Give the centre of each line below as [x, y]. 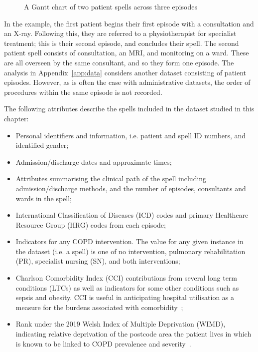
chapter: [16, 118]
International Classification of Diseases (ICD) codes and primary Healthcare [132, 215]
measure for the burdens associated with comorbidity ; [99, 307]
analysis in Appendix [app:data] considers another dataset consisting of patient [125, 72]
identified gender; [42, 145]
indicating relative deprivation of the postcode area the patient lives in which [133, 334]
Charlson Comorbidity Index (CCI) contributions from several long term [127, 278]
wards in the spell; [44, 198]
